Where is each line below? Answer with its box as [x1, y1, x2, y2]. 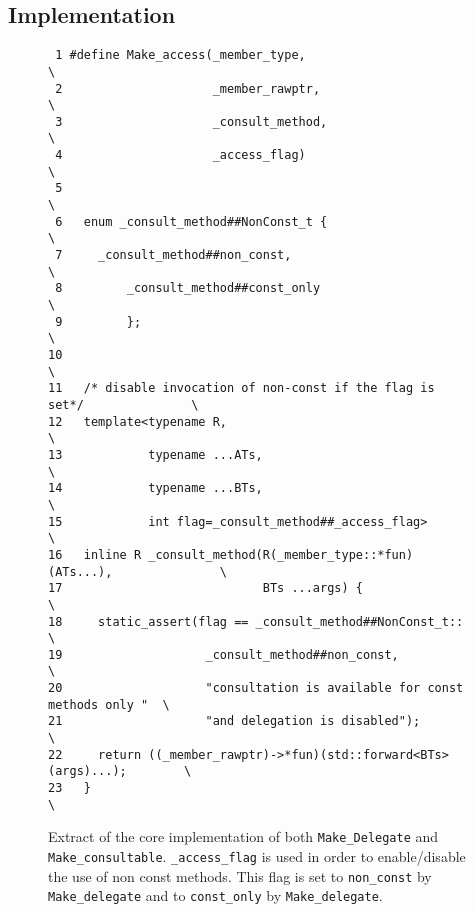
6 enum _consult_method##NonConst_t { [55, 214, 328, 229]
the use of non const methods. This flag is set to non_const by [48, 865, 432, 886]
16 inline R [48, 547, 142, 562]
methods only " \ [48, 697, 170, 712]
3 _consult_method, [55, 114, 328, 129]
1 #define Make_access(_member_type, [55, 48, 306, 63]
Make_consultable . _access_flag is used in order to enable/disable [48, 846, 466, 867]
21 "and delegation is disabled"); [48, 714, 421, 729]
